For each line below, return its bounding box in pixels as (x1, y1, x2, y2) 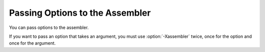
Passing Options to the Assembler (9, 7, 151, 18)
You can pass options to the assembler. (9, 25, 89, 30)
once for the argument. (9, 40, 56, 46)
